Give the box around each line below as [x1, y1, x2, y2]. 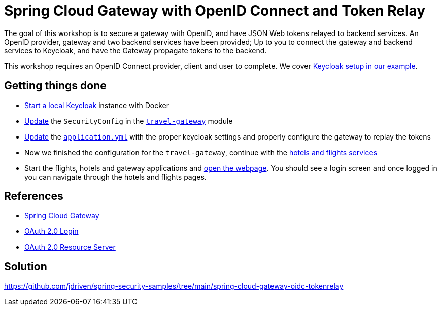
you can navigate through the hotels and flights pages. [24, 172, 207, 181]
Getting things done [4, 79, 107, 92]
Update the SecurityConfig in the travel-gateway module [24, 116, 233, 125]
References [4, 190, 63, 203]
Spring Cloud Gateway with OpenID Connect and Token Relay [4, 2, 426, 19]
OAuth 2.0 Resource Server [24, 243, 116, 252]
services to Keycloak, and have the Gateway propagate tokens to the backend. [4, 46, 267, 55]
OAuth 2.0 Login [24, 227, 79, 236]
